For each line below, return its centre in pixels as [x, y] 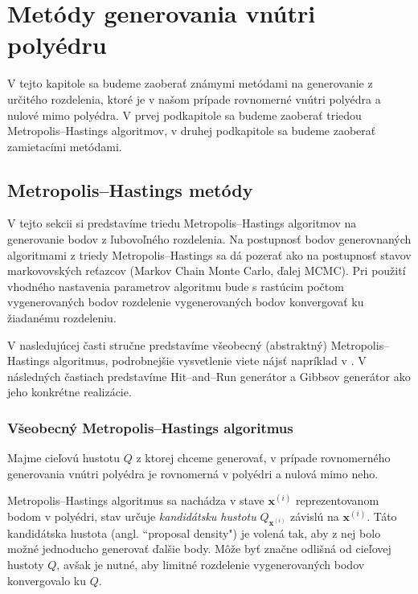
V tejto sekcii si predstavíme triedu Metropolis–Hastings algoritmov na [182, 223]
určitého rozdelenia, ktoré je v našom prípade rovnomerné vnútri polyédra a [194, 98]
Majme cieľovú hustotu [64, 458]
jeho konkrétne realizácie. [70, 392]
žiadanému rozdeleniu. [62, 318]
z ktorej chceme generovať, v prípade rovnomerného [263, 458]
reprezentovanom [337, 500]
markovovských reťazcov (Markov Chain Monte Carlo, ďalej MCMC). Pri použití [207, 270]
